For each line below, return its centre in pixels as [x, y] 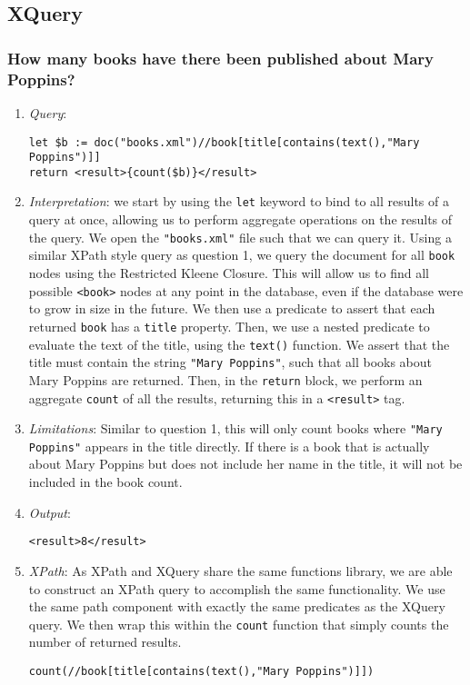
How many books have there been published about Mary [220, 58]
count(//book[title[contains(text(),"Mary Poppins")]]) [201, 671]
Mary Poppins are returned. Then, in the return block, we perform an [225, 379]
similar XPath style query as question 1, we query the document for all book [242, 255]
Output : [50, 512]
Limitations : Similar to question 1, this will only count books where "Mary [235, 428]
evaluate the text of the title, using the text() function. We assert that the [239, 344]
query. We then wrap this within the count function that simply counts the [239, 624]
